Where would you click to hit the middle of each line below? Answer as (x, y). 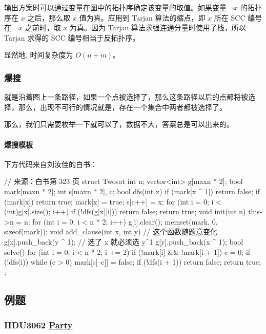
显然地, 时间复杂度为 (39, 55)
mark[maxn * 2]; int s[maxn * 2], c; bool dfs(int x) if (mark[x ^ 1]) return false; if (132, 191)
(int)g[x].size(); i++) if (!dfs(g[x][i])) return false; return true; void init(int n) (125, 211)
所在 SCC (230, 17)
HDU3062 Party (38, 325)
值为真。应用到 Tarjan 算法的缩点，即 (142, 17)
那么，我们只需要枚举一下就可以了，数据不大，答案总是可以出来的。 (119, 124)
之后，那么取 (49, 17)
